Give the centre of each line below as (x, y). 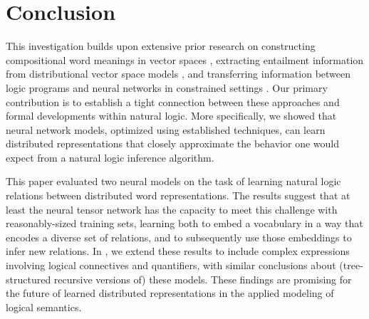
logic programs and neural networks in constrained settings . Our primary (167, 87)
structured (28, 279)
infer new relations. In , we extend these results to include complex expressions (178, 251)
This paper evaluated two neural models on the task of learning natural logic (173, 181)
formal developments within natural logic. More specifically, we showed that (171, 116)
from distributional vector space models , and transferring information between (178, 74)
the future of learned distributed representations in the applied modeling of (170, 293)
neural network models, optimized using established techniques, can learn (166, 129)
